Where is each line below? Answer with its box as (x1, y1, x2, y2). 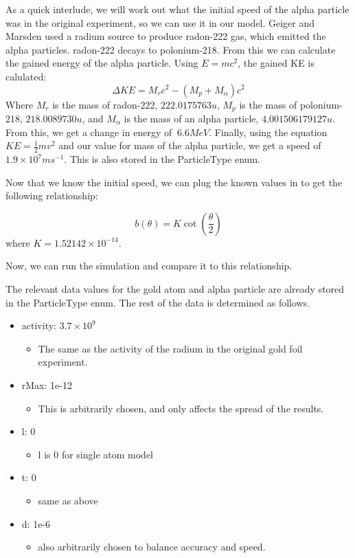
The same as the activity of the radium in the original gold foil (38, 341, 303, 355)
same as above (38, 493, 98, 507)
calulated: (5, 69, 47, 83)
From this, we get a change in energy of (5, 124, 172, 139)
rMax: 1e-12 (21, 377, 72, 392)
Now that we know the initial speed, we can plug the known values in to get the (5, 175, 343, 189)
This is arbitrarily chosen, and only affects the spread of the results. (38, 401, 324, 415)
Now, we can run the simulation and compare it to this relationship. (5, 258, 293, 273)
